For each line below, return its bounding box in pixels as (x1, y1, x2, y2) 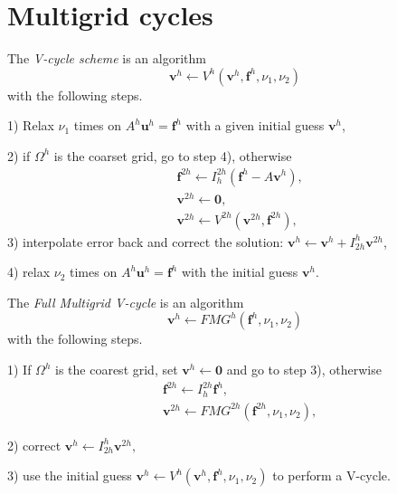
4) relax (7, 262, 51, 281)
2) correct (7, 435, 61, 454)
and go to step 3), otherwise (226, 360, 382, 379)
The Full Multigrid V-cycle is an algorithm (7, 292, 244, 311)
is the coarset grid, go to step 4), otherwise (53, 146, 292, 165)
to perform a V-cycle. (272, 466, 391, 485)
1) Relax (7, 116, 54, 135)
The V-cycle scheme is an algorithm (7, 49, 206, 68)
